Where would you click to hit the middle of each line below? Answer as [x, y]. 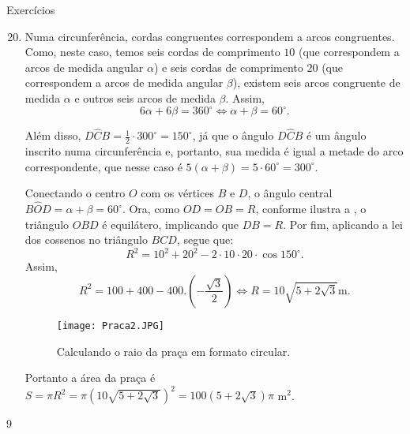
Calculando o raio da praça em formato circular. [173, 351]
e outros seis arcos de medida [145, 97]
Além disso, [53, 135]
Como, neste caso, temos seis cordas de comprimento [152, 52]
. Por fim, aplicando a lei [343, 224]
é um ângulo [336, 135]
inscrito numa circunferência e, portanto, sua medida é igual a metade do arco [214, 151]
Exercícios [31, 9]
